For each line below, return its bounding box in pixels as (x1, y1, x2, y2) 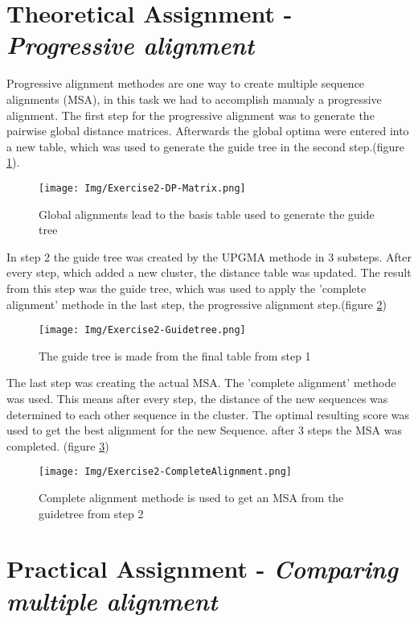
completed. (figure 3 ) (6, 437, 109, 454)
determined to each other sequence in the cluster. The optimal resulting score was (6, 406, 410, 422)
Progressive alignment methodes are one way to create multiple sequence (6, 75, 365, 92)
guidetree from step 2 (39, 505, 144, 521)
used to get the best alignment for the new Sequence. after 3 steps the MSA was (6, 422, 402, 439)
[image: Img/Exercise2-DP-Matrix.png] (39, 182, 246, 194)
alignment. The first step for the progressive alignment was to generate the (6, 106, 375, 123)
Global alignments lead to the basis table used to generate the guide (39, 205, 375, 222)
